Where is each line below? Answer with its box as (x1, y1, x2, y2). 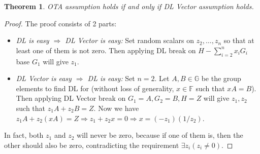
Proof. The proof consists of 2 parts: (4, 18, 117, 28)
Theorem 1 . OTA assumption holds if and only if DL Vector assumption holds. (4, 1, 254, 11)
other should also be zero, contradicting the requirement (4, 139, 179, 150)
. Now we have (93, 102, 139, 113)
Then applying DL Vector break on (16, 93, 126, 103)
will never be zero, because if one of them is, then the (77, 130, 243, 140)
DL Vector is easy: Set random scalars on (65, 35, 194, 46)
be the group (201, 73, 241, 84)
